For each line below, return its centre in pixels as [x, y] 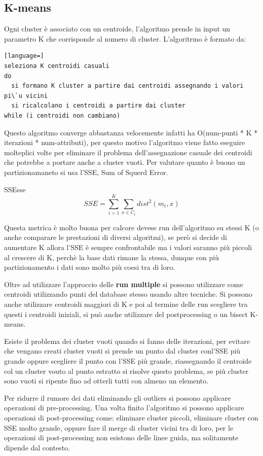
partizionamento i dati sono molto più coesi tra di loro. [90, 267]
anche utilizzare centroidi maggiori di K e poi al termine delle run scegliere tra [126, 304]
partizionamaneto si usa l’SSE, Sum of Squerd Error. [86, 172]
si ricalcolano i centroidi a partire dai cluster [98, 106]
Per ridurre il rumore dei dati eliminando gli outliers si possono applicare [118, 397]
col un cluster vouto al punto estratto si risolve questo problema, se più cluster [126, 371]
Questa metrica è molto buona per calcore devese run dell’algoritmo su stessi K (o [131, 227]
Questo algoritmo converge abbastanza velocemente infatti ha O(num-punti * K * [131, 132]
